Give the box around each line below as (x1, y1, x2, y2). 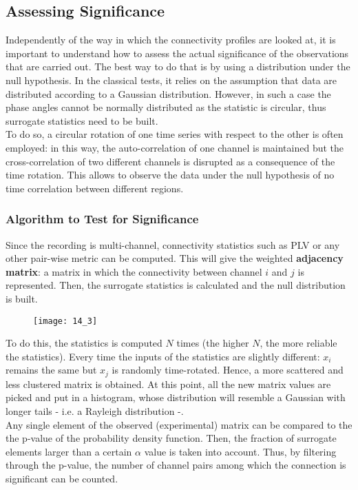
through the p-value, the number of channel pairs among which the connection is (6, 458, 346, 472)
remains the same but (6, 363, 97, 377)
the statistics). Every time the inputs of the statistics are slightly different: (6, 349, 320, 363)
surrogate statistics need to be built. (6, 113, 158, 127)
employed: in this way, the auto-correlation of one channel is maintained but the (6, 140, 344, 154)
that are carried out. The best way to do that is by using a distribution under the (6, 59, 350, 74)
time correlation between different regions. (6, 181, 184, 195)
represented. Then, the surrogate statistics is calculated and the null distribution (6, 278, 346, 292)
